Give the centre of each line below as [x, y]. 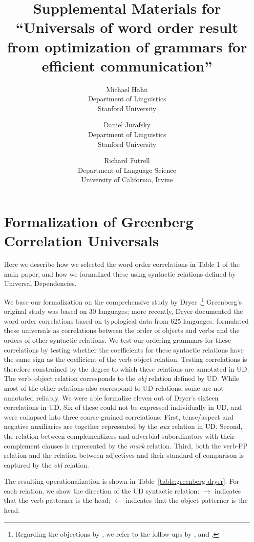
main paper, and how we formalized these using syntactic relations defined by [120, 273]
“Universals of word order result [127, 27]
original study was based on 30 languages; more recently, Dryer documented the [124, 311]
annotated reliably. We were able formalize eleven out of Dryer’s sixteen [111, 397]
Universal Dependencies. [40, 283]
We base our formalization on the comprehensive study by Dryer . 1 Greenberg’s [123, 301]
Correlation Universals [82, 241]
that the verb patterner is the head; [57, 500]
